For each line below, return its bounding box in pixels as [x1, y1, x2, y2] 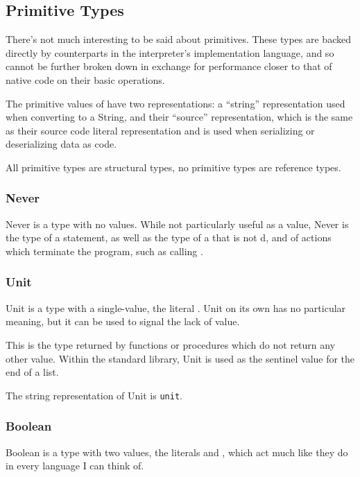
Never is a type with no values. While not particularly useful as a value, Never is [6, 216, 349, 231]
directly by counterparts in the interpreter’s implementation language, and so [6, 45, 334, 60]
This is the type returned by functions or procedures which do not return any [6, 337, 336, 352]
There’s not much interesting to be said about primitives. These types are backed [6, 32, 351, 46]
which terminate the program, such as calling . [6, 243, 203, 258]
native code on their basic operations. [6, 72, 165, 87]
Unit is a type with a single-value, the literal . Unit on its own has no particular [6, 300, 346, 315]
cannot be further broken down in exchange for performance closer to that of [6, 59, 332, 73]
